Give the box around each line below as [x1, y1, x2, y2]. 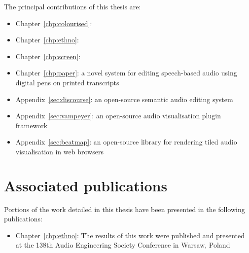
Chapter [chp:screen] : [15, 51, 81, 61]
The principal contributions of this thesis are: [4, 1, 141, 11]
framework [15, 120, 48, 130]
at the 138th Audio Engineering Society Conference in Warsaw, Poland [15, 240, 230, 250]
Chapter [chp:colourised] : [15, 18, 92, 28]
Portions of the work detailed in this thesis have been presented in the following [4, 204, 245, 214]
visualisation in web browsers [15, 146, 104, 156]
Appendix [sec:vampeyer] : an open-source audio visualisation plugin [15, 110, 221, 121]
